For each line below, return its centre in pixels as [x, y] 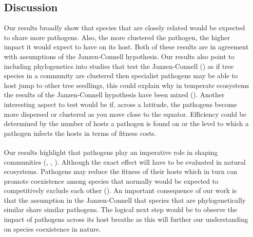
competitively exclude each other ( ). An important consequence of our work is [120, 190]
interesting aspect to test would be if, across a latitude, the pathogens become [121, 104]
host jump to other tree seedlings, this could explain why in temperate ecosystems [127, 85]
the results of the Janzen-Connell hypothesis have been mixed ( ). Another [114, 95]
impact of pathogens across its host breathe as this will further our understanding [126, 219]
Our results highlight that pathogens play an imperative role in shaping [111, 152]
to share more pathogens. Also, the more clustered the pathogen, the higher [117, 37]
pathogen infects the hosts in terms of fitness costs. [80, 133]
